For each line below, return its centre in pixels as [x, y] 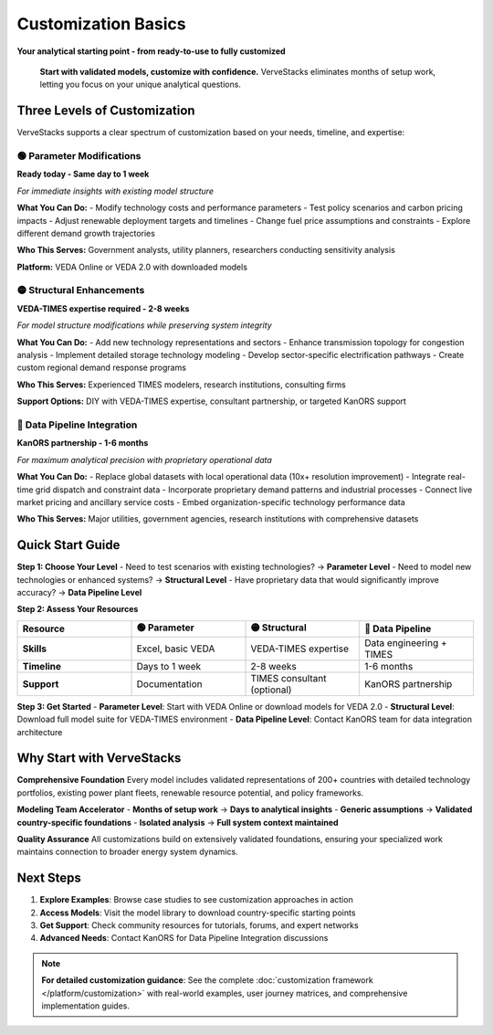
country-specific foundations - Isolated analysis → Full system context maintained [178, 822]
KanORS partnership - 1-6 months [83, 443]
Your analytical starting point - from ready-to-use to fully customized [152, 51]
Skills [35, 649]
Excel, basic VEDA [176, 649]
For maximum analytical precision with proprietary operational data [145, 459]
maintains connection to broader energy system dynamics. [127, 852]
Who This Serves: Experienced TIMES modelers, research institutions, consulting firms [181, 385]
